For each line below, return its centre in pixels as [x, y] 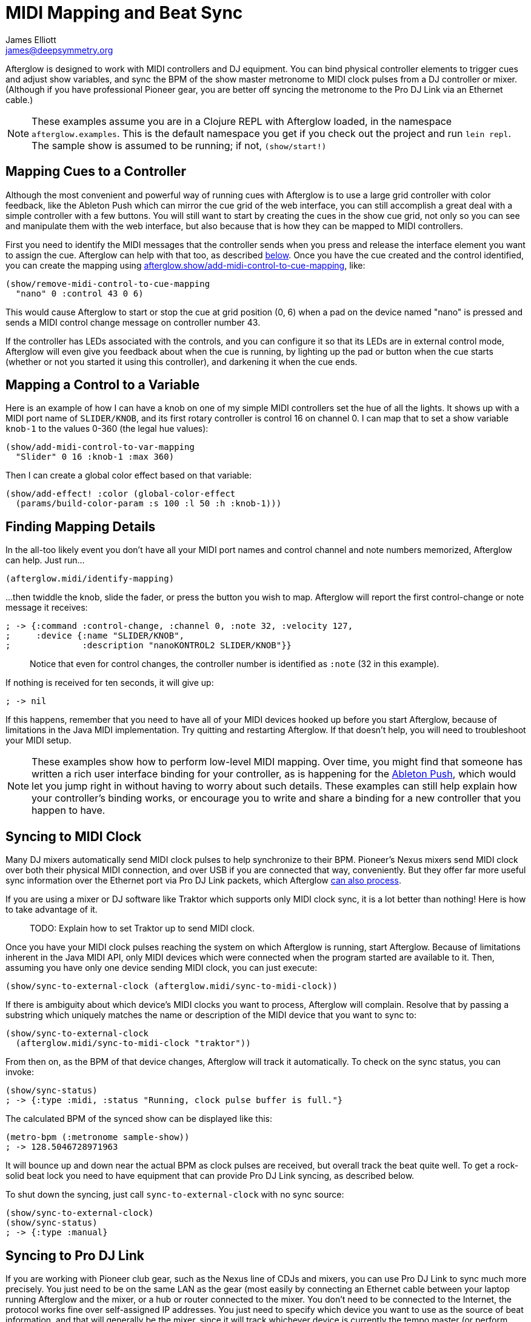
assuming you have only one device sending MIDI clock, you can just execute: [162, 968]
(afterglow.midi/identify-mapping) [90, 579]
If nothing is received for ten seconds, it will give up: [110, 683]
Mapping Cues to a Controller [96, 172]
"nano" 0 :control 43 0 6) [79, 293]
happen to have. [68, 810]
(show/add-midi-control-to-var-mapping [100, 447]
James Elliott [31, 39]
